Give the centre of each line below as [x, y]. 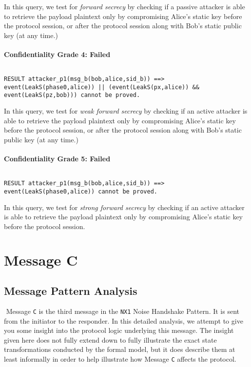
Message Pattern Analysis [71, 291]
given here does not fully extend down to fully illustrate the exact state [110, 339]
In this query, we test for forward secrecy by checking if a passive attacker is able [125, 6]
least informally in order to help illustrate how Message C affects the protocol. [120, 359]
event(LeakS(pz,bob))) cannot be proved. [72, 95]
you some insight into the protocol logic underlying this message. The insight [119, 330]
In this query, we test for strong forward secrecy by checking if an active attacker [124, 207]
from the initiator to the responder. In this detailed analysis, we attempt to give [124, 320]
